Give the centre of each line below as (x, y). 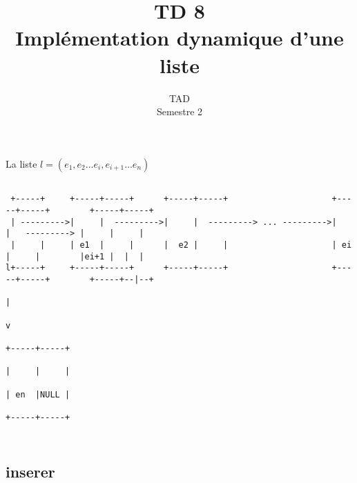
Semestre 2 (180, 111)
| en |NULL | (38, 394)
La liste (21, 163)
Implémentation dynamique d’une (180, 38)
